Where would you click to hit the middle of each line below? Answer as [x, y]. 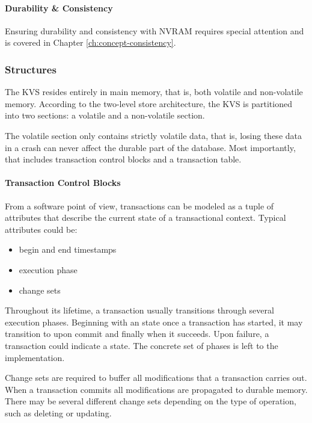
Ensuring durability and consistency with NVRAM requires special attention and [154, 30]
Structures [31, 69]
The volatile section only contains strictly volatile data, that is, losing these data [153, 135]
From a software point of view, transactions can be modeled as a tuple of [139, 205]
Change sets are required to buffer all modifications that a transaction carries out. [156, 378]
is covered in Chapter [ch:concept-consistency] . [90, 42]
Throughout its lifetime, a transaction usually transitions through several [139, 310]
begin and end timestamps [68, 249]
